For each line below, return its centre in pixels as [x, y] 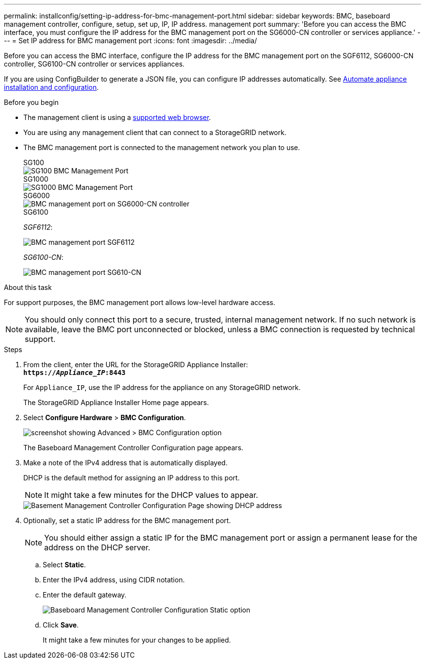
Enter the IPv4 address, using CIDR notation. [114, 580]
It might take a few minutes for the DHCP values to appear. [151, 495]
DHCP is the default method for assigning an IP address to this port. [131, 478]
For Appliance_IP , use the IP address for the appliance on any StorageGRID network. [162, 387]
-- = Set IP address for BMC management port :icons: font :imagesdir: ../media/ [131, 41]
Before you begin [31, 102]
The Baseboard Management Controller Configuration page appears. [133, 448]
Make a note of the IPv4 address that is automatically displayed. [125, 463]
